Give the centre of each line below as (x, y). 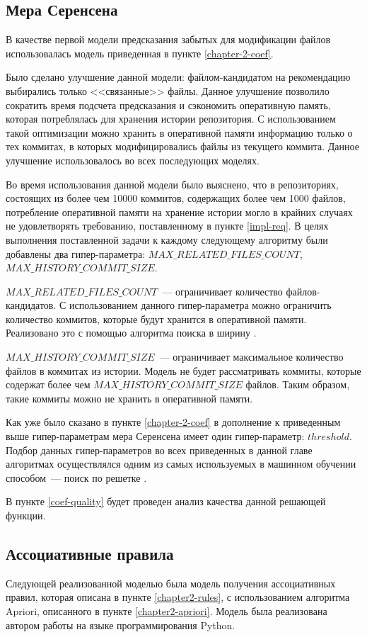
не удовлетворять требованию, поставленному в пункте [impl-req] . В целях (167, 226)
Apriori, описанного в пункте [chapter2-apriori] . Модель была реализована (167, 611)
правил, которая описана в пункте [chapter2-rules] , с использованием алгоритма (178, 597)
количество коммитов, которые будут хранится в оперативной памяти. (156, 318)
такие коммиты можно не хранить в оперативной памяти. (129, 398)
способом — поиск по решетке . (76, 477)
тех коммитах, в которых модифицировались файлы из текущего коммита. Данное (182, 146)
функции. (26, 515)
